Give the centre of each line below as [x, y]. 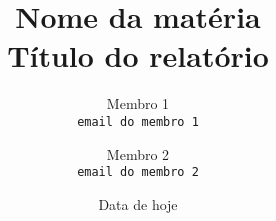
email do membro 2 [138, 172]
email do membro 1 [138, 121]
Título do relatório [138, 55]
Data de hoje [138, 203]
